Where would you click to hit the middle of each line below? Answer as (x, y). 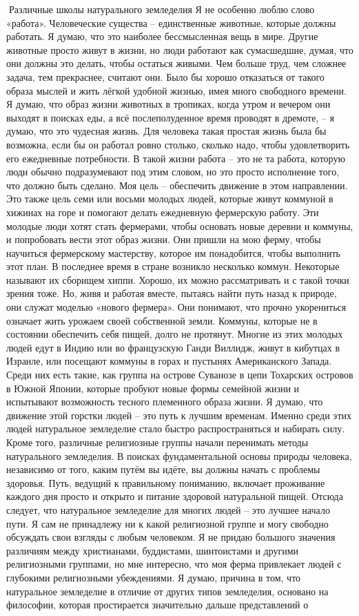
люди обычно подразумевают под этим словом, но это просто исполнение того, (173, 172)
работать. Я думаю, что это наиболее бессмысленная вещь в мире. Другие (162, 36)
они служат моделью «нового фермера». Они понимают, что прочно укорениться (176, 307)
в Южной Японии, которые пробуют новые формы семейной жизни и (153, 388)
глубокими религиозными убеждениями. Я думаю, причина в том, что (154, 577)
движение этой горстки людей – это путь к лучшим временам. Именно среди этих (179, 415)
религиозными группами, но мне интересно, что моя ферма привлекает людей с (174, 564)
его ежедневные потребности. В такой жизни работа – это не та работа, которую (176, 158)
